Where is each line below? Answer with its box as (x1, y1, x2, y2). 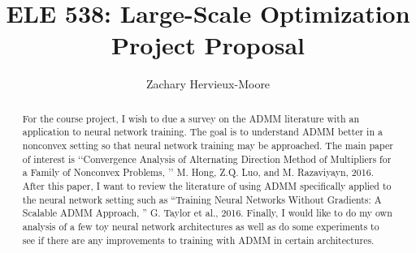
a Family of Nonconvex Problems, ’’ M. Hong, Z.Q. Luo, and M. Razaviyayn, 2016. (22, 165, 374, 179)
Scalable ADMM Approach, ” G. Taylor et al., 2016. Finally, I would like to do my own (22, 206, 392, 220)
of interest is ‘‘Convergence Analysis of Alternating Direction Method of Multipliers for (22, 152, 392, 165)
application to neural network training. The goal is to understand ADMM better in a (22, 125, 383, 139)
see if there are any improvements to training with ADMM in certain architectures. (22, 233, 375, 247)
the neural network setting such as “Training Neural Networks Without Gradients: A (22, 192, 382, 206)
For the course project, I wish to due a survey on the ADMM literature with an (22, 111, 360, 125)
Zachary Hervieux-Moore (145, 75, 271, 92)
